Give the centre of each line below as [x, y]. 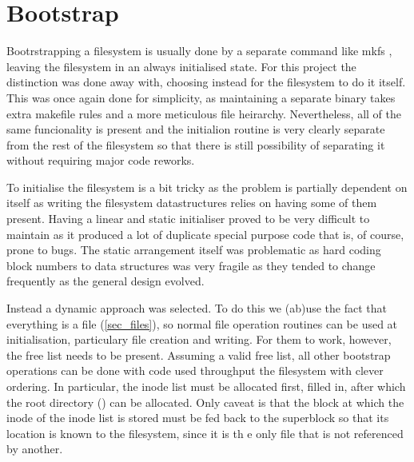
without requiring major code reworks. [101, 160]
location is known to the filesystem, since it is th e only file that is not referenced [205, 433]
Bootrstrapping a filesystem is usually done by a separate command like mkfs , [199, 51]
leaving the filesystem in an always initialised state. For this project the [181, 66]
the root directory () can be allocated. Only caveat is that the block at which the [205, 402]
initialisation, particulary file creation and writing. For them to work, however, [199, 339]
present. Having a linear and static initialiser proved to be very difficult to [188, 219]
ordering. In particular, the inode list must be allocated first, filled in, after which [206, 386]
